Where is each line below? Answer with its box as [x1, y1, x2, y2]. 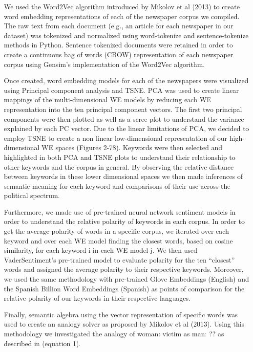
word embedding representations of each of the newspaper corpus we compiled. [4, 11, 240, 21]
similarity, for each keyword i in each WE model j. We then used [4, 245, 197, 255]
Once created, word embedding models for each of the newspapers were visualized [4, 75, 249, 86]
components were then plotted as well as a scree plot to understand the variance [4, 113, 244, 124]
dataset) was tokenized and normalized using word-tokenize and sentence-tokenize [4, 30, 249, 40]
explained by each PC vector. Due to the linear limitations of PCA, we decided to [4, 123, 249, 133]
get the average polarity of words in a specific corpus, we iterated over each [4, 226, 229, 236]
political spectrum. [4, 190, 60, 200]
